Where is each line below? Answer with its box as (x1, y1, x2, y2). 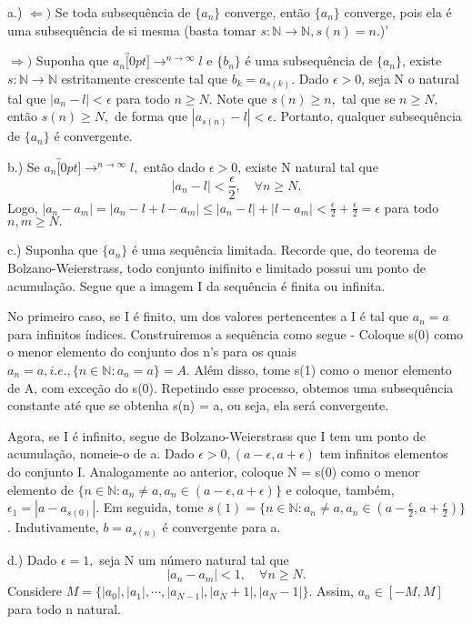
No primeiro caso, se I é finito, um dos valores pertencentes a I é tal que (7, 307, 409, 326)
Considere (7, 581, 63, 600)
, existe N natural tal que (237, 156, 378, 176)
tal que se (341, 88, 396, 107)
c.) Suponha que (7, 240, 98, 259)
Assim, (316, 581, 355, 600)
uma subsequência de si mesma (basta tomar (7, 20, 256, 39)
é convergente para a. (162, 518, 281, 537)
